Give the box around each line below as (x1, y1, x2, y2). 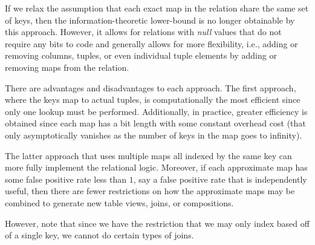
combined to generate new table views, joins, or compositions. (5, 196, 234, 209)
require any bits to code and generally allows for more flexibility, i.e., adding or (5, 37, 298, 50)
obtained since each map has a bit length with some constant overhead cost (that (5, 117, 306, 129)
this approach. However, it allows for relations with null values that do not (5, 25, 282, 38)
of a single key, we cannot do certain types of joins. (5, 229, 194, 241)
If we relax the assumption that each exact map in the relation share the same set (5, 2, 309, 14)
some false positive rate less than (5, 172, 127, 185)
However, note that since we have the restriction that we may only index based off (5, 217, 310, 229)
